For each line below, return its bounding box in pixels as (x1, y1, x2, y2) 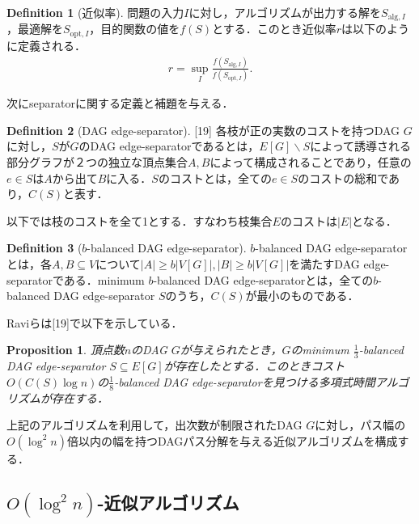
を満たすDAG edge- (289, 255, 390, 272)
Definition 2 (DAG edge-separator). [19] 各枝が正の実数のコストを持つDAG (6, 121, 400, 138)
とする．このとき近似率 (212, 20, 336, 37)
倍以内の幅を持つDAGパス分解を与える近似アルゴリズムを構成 (66, 432, 398, 449)
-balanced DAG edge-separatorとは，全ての (153, 271, 374, 288)
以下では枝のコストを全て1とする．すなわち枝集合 (6, 212, 273, 229)
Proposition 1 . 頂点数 (6, 341, 125, 358)
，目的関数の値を (89, 20, 180, 37)
